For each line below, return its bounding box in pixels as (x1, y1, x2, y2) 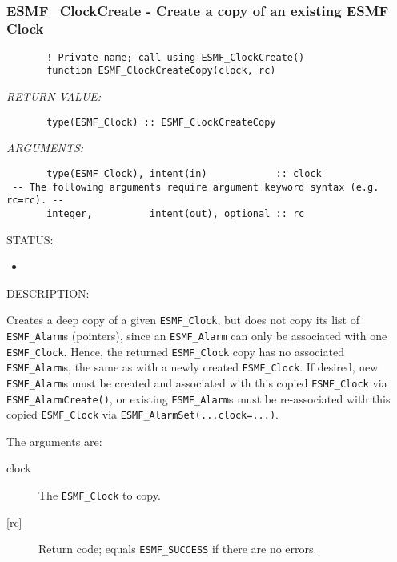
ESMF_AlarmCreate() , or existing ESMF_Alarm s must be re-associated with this (6, 390, 391, 407)
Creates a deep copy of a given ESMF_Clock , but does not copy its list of (6, 311, 359, 328)
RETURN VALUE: (6, 88, 102, 105)
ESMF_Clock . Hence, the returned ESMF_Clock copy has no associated (6, 343, 344, 359)
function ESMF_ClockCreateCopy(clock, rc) (46, 65, 276, 77)
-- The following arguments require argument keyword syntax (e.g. (12, 181, 379, 193)
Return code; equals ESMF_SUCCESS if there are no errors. (38, 540, 317, 557)
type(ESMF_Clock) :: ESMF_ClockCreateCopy (46, 116, 276, 128)
